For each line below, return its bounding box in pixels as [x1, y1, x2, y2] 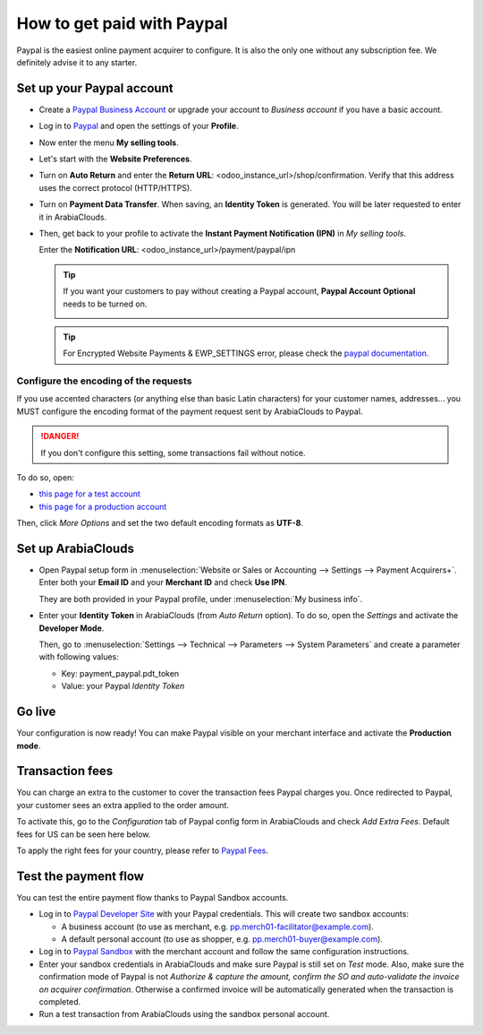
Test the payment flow [16, 868, 145, 884]
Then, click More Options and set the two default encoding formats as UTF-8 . [16, 518, 304, 529]
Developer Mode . [38, 623, 105, 634]
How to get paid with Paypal [16, 13, 228, 33]
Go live [16, 704, 56, 720]
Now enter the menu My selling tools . [38, 137, 179, 148]
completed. [38, 996, 80, 1007]
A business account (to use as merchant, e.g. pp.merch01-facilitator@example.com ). [61, 921, 375, 932]
